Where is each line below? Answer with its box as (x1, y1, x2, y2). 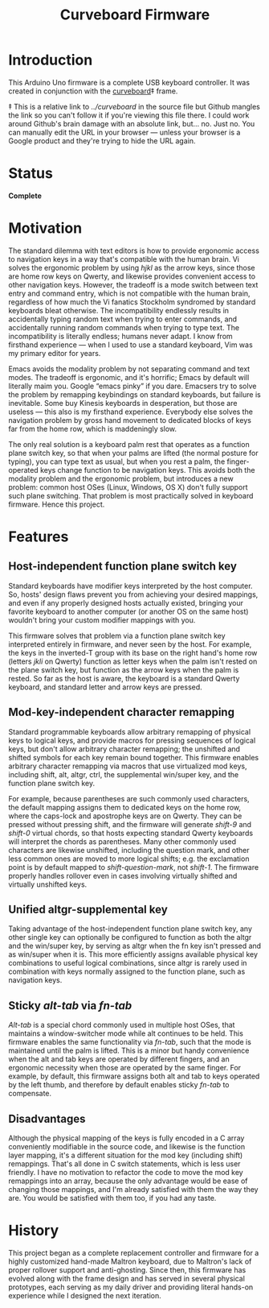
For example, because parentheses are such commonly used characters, (8, 793, 251, 803)
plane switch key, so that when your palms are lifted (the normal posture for (8, 448, 259, 457)
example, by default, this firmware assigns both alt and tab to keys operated (8, 1071, 260, 1081)
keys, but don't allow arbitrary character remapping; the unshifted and (8, 743, 241, 754)
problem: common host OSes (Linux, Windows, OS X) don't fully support (8, 482, 248, 492)
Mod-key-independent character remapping (8, 706, 235, 719)
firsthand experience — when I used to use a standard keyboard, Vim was (8, 340, 253, 350)
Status (8, 164, 54, 183)
